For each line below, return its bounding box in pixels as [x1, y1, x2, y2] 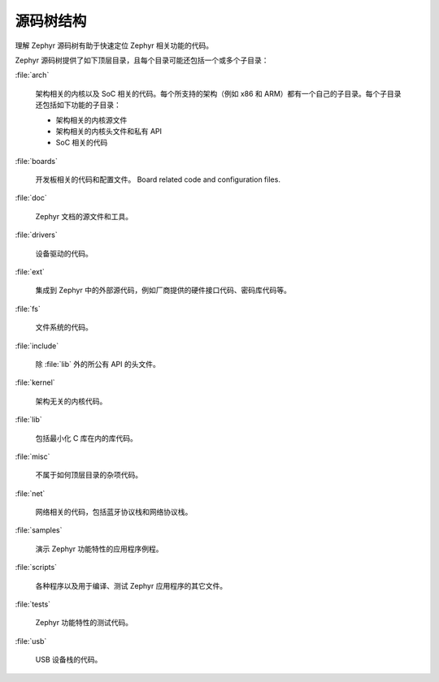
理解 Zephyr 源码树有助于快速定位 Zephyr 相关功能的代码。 [15, 41, 214, 50]
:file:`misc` [15, 451, 50, 461]
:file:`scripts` [15, 563, 57, 572]
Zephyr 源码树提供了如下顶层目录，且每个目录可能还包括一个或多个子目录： [15, 55, 269, 65]
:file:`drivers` [15, 230, 59, 240]
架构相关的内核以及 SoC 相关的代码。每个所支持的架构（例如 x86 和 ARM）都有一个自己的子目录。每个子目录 [35, 88, 402, 98]
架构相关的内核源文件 [55, 114, 128, 125]
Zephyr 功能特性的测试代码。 [35, 618, 133, 628]
